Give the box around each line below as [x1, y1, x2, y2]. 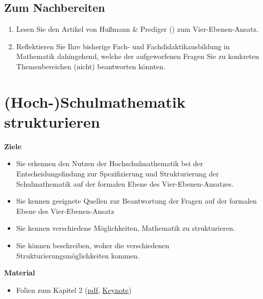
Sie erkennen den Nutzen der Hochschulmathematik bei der [16, 158, 203, 169]
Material [4, 267, 35, 278]
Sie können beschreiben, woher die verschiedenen [16, 240, 170, 251]
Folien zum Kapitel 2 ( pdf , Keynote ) [16, 284, 131, 295]
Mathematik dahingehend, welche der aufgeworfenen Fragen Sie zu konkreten [16, 51, 259, 62]
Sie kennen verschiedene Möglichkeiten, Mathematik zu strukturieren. [16, 223, 235, 233]
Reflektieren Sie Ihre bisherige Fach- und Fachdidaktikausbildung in [16, 41, 230, 51]
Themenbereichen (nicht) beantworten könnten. [16, 61, 165, 71]
